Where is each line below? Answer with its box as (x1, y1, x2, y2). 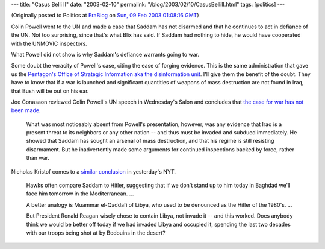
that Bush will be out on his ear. (11, 87, 89, 95)
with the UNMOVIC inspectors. (11, 40, 87, 47)
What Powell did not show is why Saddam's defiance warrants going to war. (11, 51, 200, 58)
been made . (11, 107, 42, 114)
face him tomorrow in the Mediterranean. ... (26, 190, 134, 197)
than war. (26, 154, 49, 162)
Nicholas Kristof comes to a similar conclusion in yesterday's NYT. (11, 168, 176, 175)
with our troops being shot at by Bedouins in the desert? (26, 229, 166, 236)
